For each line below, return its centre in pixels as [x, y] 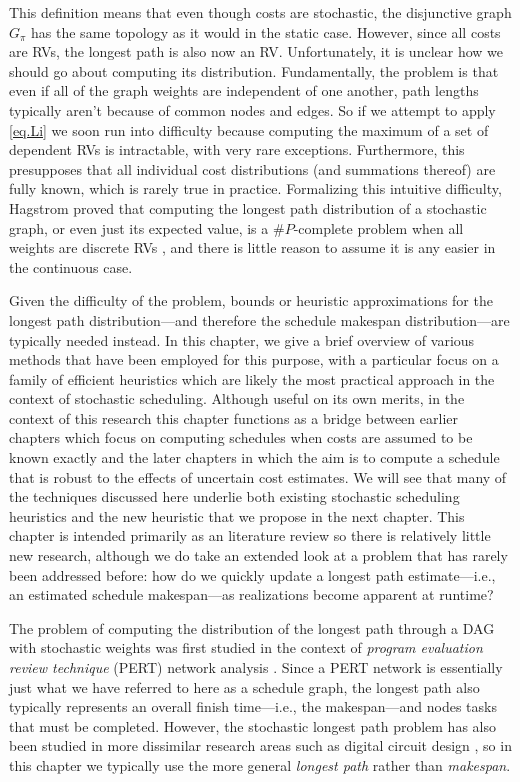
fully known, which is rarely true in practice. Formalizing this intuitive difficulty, [255, 188]
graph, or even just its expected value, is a [139, 227]
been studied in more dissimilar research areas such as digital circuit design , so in [260, 745]
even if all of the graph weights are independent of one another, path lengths [244, 90]
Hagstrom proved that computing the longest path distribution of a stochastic [248, 207]
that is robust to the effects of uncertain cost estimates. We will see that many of [258, 476]
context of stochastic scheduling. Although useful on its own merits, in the [237, 398]
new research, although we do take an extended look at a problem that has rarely [258, 555]
